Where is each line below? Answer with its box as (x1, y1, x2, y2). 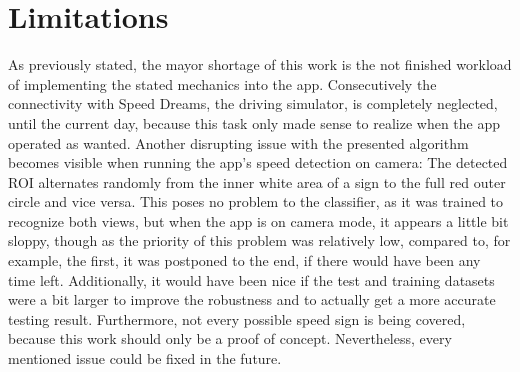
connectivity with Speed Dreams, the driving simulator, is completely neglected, (8, 93, 498, 114)
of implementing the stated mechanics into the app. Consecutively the (8, 73, 437, 94)
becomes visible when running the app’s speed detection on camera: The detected (8, 152, 508, 173)
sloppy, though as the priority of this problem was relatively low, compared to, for (8, 230, 511, 251)
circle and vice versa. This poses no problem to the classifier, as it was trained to (8, 191, 504, 212)
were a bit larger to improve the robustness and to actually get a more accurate (8, 289, 496, 310)
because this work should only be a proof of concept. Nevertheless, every (8, 328, 452, 349)
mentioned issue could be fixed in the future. (8, 348, 282, 369)
